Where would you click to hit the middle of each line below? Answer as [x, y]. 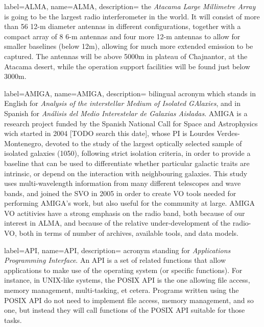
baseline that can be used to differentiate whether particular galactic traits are [127, 163]
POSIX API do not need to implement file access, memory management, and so [129, 300]
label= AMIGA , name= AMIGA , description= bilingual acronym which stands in [130, 93]
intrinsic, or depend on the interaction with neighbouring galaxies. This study [126, 173]
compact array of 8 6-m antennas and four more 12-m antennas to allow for [122, 36]
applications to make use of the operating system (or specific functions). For [123, 270]
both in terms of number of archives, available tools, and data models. [129, 233]
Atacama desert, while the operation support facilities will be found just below [127, 66]
